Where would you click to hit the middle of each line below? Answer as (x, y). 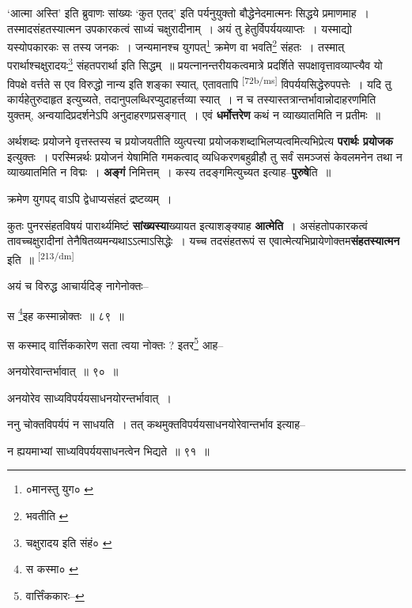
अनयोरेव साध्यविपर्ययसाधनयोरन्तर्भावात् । (89, 397)
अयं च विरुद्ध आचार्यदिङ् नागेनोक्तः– (78, 285)
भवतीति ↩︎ (47, 515)
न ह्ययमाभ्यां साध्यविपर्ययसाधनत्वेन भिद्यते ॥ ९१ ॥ (108, 450)
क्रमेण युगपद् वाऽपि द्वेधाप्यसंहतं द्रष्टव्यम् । (90, 198)
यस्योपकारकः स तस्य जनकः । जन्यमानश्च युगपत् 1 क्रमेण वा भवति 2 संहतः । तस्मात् (176, 45)
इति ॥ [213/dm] (41, 258)
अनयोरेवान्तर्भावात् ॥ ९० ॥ (63, 371)
